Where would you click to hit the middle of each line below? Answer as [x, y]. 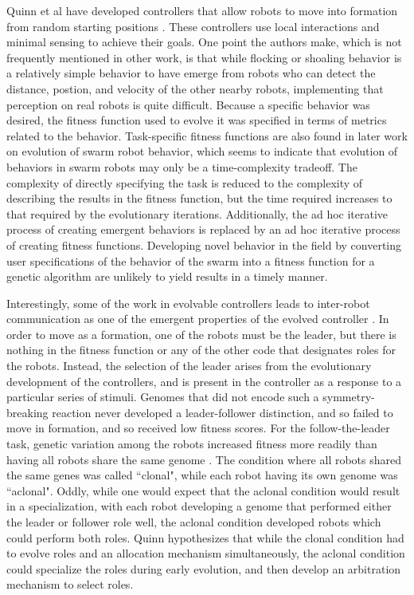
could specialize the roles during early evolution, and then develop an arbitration [204, 568]
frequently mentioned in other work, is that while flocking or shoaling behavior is [204, 57]
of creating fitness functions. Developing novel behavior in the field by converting [204, 244]
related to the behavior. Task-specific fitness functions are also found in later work [207, 135]
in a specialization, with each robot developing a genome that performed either [199, 506]
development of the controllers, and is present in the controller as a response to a [204, 381]
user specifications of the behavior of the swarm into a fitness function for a [191, 260]
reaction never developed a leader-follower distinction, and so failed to [223, 412]
